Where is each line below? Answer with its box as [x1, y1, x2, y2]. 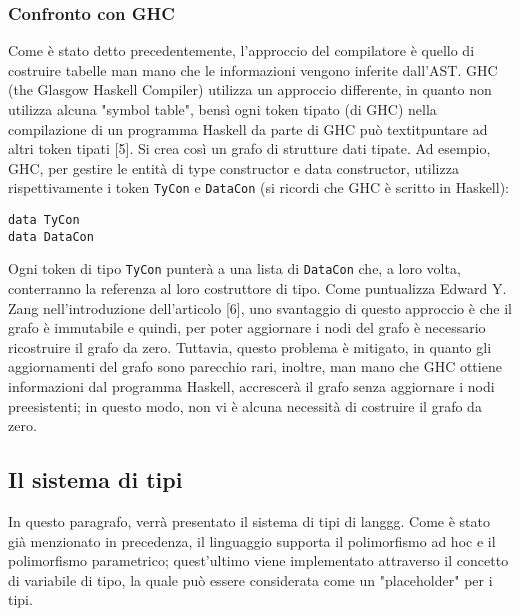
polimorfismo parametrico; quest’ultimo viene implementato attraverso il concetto [8, 550, 509, 571]
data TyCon [8, 213, 80, 228]
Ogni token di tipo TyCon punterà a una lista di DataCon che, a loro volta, [8, 258, 461, 279]
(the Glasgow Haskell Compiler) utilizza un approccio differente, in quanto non [8, 79, 492, 100]
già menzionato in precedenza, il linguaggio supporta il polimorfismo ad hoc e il [8, 530, 496, 551]
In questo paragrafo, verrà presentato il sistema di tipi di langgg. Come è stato [8, 510, 491, 531]
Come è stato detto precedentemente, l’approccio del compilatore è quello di [8, 40, 475, 61]
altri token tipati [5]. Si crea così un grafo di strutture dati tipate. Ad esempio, [8, 138, 491, 159]
